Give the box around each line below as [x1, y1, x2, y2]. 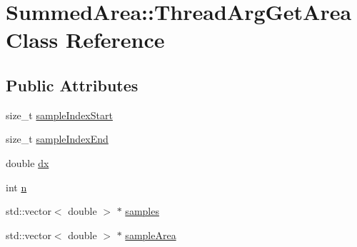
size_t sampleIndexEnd [6, 131, 109, 146]
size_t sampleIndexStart [6, 107, 113, 122]
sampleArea [125, 227, 176, 242]
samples [125, 203, 159, 218]
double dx [6, 155, 49, 170]
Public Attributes [6, 74, 139, 96]
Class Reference [6, 25, 165, 54]
